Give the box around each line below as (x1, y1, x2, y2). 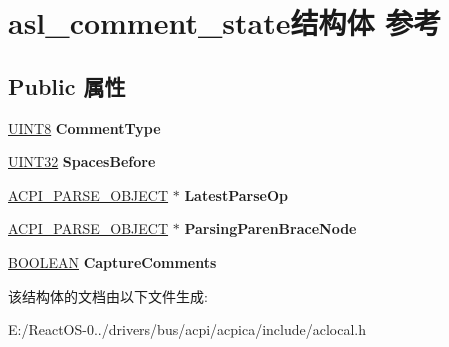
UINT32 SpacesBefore (8, 151, 156, 172)
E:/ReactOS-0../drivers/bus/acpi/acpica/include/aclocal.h (8, 319, 367, 340)
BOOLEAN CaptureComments (8, 251, 217, 272)
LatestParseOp (184, 184, 288, 205)
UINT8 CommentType (8, 117, 161, 138)
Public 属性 (8, 70, 126, 101)
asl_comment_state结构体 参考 (8, 2, 442, 43)
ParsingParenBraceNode (184, 218, 357, 239)
